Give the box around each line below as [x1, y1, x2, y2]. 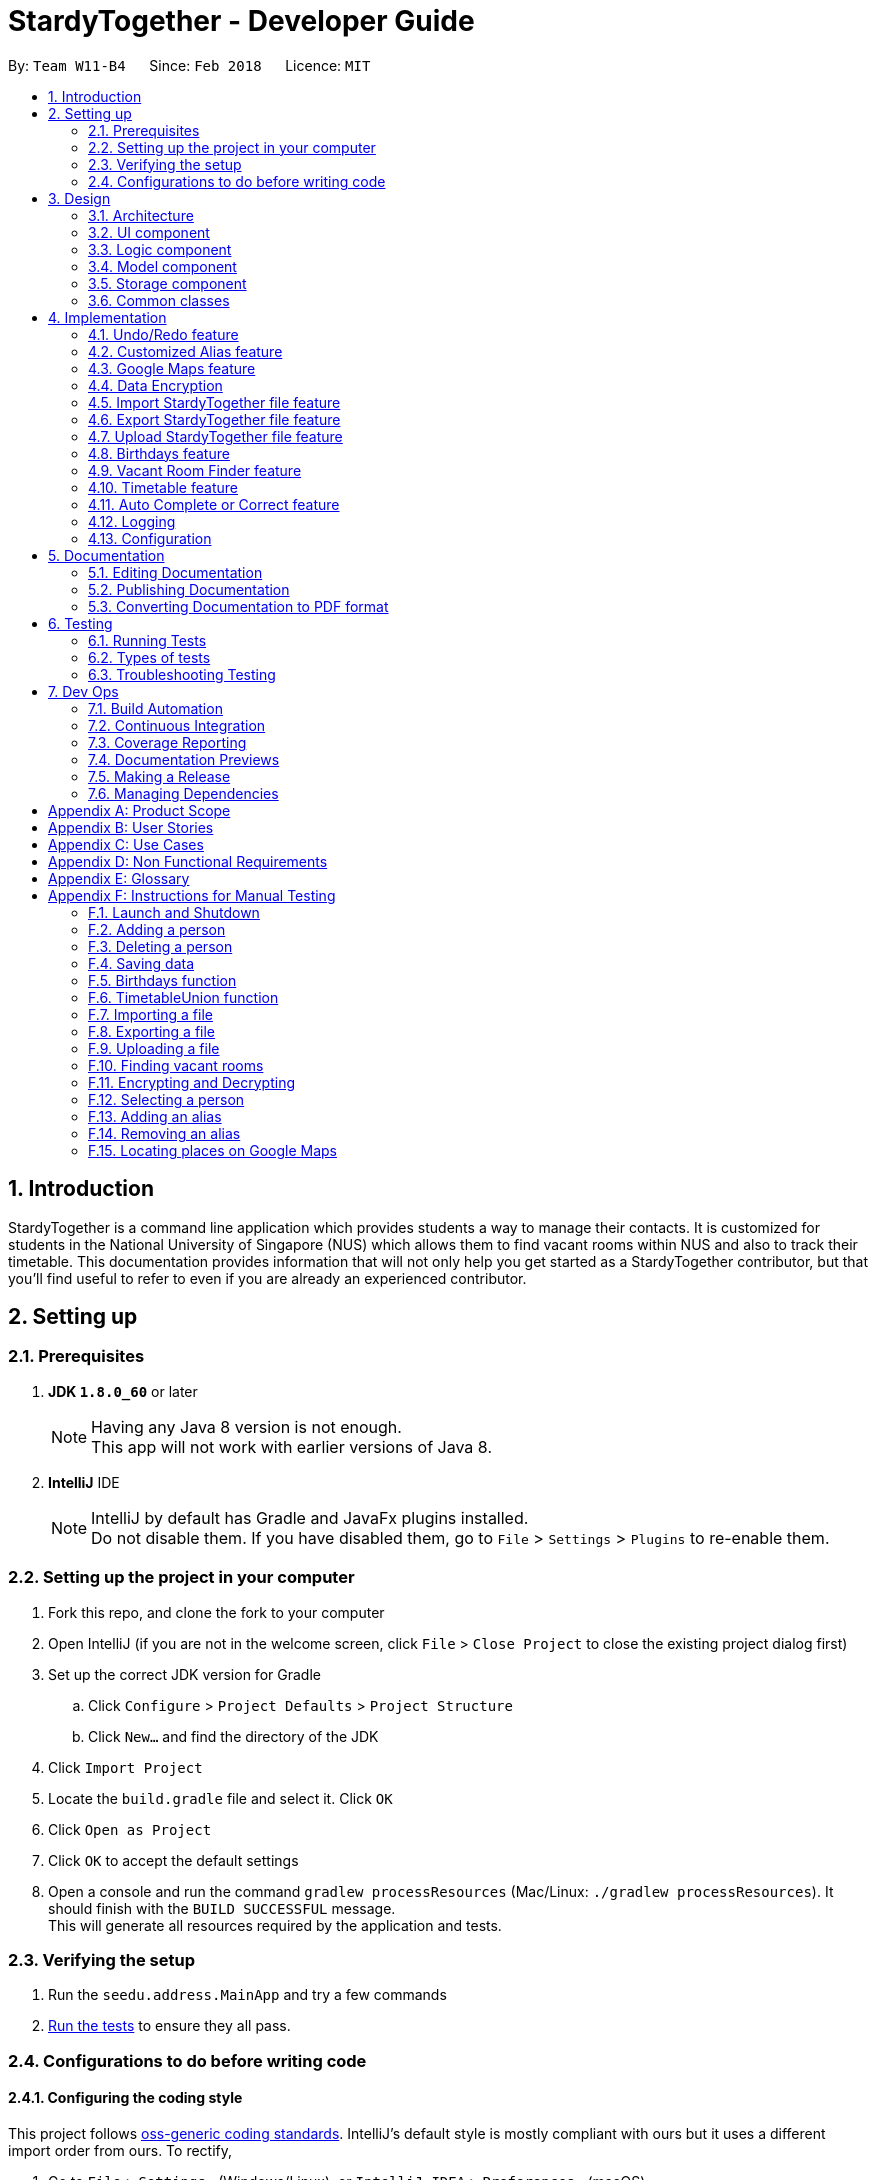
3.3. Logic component [88, 240, 232, 258]
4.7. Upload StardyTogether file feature [88, 427, 343, 445]
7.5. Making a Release [88, 767, 231, 785]
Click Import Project [48, 1758, 203, 1776]
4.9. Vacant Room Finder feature [88, 461, 302, 479]
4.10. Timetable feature [88, 478, 238, 496]
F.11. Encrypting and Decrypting [88, 1073, 296, 1091]
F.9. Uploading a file [88, 1039, 220, 1057]
